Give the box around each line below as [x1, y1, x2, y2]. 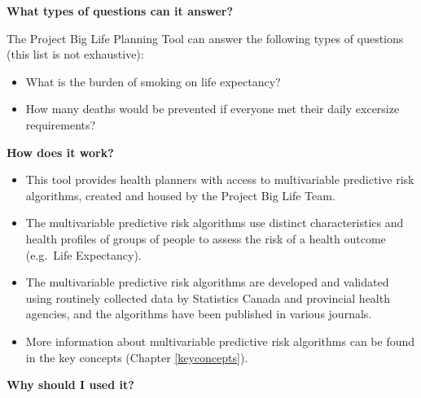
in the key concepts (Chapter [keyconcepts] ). [25, 348, 248, 365]
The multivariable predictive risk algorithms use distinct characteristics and [25, 214, 404, 231]
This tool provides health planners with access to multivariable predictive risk [25, 171, 414, 188]
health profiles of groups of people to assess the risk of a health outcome [25, 230, 386, 247]
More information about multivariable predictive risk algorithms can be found [25, 332, 415, 349]
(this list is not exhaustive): [7, 46, 144, 63]
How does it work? [7, 143, 114, 160]
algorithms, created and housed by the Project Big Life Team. [25, 186, 335, 203]
